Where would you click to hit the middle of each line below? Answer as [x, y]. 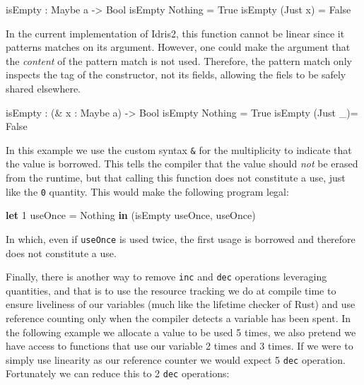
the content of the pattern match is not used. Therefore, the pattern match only [179, 60]
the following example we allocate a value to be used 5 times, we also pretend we [181, 332]
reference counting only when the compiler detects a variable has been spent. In [178, 318]
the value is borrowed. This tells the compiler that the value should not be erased [182, 164]
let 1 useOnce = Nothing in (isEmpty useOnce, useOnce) [131, 215]
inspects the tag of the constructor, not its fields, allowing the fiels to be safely [176, 75]
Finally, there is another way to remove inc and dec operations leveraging [166, 277]
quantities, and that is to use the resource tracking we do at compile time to [171, 290]
